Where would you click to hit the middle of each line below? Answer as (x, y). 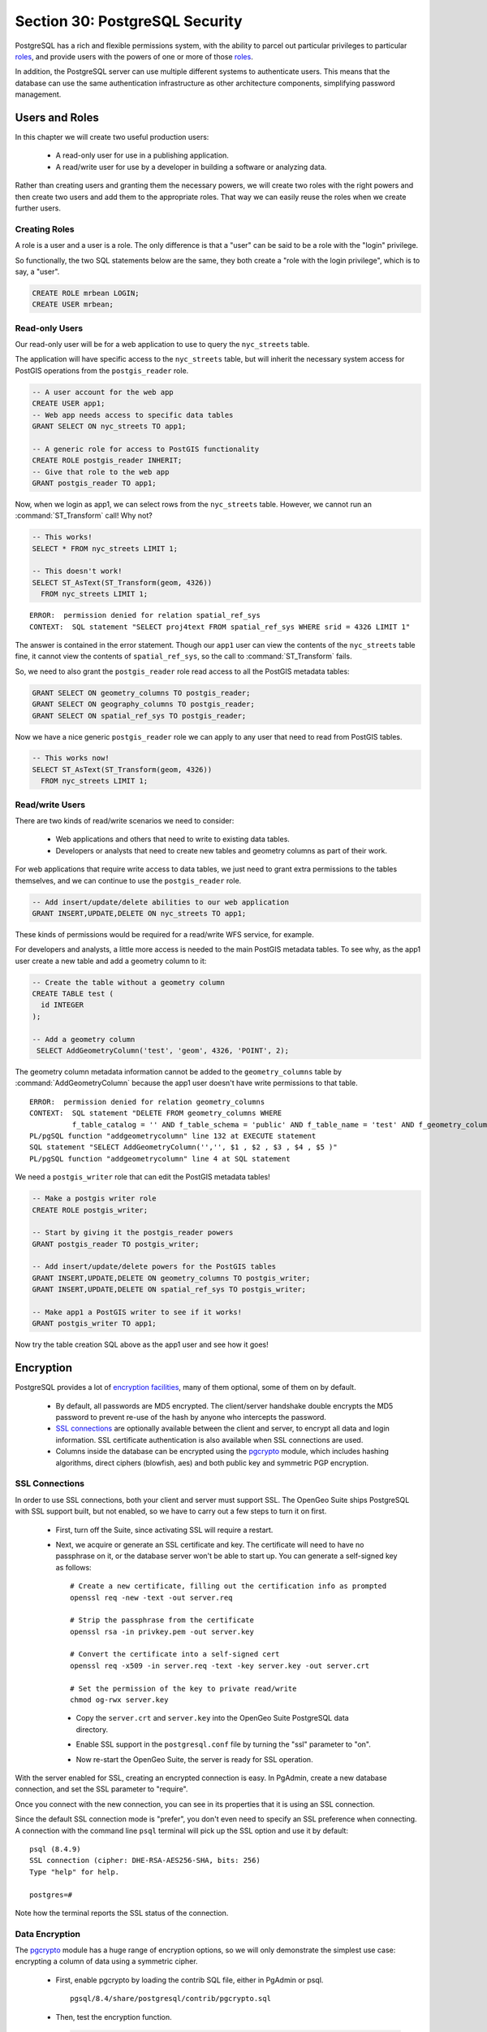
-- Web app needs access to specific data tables (133, 415)
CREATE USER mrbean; (73, 304)
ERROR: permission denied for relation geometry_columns (147, 1102)
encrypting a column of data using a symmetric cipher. (106, 1961)
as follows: (74, 1567)
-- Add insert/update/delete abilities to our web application (161, 902)
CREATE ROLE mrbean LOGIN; (86, 293)
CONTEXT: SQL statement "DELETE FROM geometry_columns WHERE (156, 1113)
